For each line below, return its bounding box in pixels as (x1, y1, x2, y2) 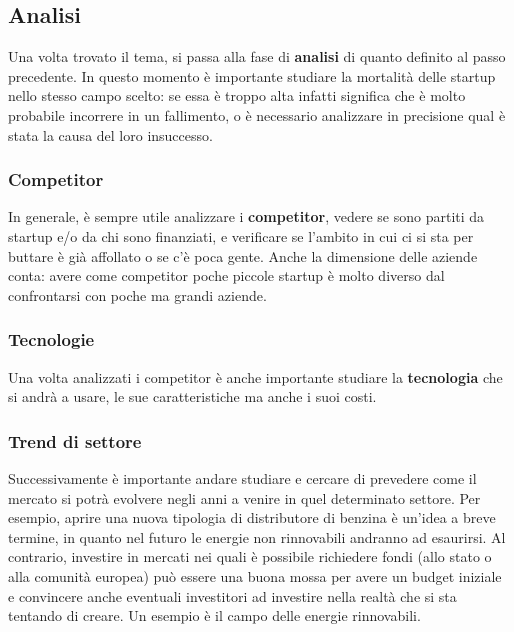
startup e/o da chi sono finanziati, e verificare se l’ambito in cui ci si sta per (8, 225, 474, 246)
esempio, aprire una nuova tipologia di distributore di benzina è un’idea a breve (8, 507, 496, 528)
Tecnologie (8, 327, 95, 352)
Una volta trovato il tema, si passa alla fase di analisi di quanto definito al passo (8, 46, 506, 67)
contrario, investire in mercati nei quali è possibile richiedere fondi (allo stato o (8, 546, 492, 567)
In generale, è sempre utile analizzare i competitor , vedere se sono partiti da (8, 206, 485, 227)
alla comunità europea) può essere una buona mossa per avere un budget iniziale (8, 565, 502, 586)
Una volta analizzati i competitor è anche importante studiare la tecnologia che (8, 366, 503, 387)
